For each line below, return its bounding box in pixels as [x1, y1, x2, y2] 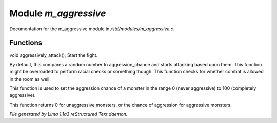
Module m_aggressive [9, 8, 106, 19]
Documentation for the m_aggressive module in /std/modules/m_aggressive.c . [9, 26, 175, 32]
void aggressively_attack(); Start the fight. [9, 52, 98, 58]
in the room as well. [9, 76, 51, 82]
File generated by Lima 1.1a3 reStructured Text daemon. [9, 111, 128, 117]
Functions [9, 39, 43, 47]
